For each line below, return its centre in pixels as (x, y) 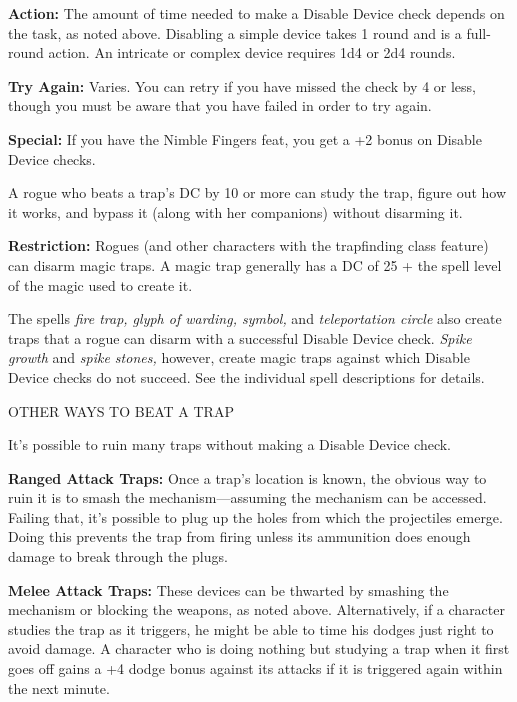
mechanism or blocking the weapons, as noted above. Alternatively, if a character (256, 609)
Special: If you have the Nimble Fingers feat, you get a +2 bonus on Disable (245, 138)
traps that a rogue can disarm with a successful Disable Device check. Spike (240, 337)
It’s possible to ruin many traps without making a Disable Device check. (230, 444)
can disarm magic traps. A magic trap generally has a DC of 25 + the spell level (255, 264)
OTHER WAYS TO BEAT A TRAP (121, 410)
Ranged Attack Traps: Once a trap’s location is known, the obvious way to (247, 477)
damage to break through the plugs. (118, 556)
